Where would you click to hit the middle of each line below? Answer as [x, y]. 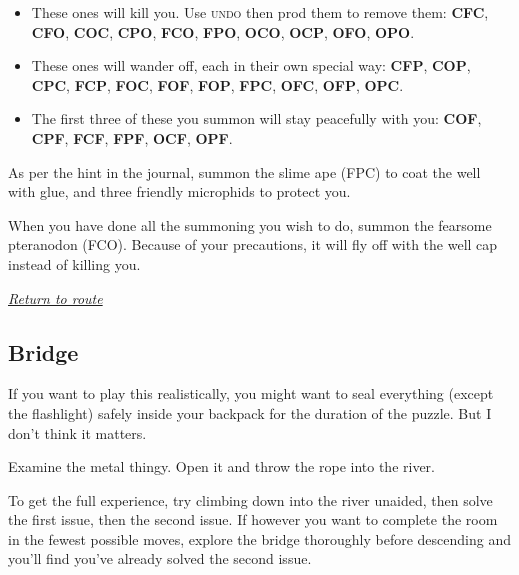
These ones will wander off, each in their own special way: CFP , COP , [251, 65]
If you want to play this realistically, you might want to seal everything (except [251, 393]
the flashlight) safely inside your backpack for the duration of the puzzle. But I [250, 412]
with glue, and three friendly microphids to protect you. [179, 191]
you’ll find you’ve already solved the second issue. [160, 558]
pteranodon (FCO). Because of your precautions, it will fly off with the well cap [253, 244]
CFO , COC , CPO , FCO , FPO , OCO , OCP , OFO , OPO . [223, 31]
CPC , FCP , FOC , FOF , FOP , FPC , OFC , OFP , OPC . [217, 84]
